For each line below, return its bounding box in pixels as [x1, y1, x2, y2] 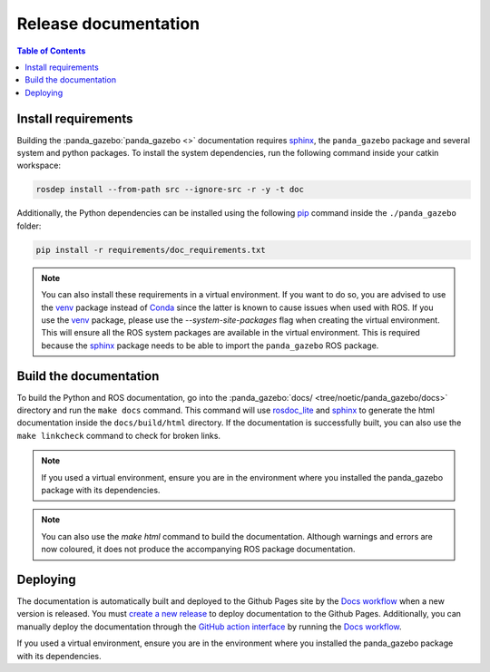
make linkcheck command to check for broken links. [16, 430, 221, 441]
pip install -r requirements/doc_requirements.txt [35, 245, 267, 255]
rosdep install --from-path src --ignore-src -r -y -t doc [35, 184, 304, 195]
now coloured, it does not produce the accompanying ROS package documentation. [41, 544, 356, 555]
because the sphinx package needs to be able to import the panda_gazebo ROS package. [41, 340, 379, 351]
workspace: [16, 160, 61, 171]
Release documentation [16, 14, 200, 34]
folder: [16, 220, 42, 231]
